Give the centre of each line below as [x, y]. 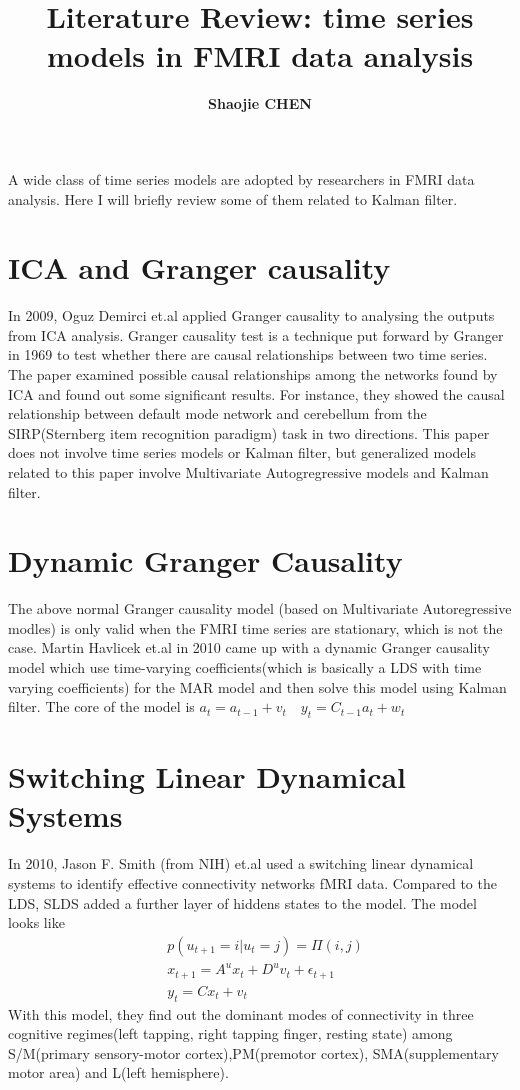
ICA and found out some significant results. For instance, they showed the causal [256, 393]
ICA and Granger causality [199, 267]
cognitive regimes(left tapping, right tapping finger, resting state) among [230, 1033]
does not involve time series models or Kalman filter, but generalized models [242, 452]
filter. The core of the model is [101, 706]
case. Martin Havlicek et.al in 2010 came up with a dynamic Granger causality [249, 647]
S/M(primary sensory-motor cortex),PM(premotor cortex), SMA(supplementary [253, 1052]
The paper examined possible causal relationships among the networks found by [253, 374]
